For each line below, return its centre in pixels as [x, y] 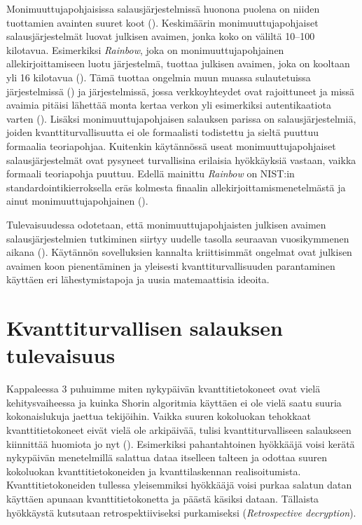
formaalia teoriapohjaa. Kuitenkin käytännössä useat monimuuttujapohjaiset [171, 145]
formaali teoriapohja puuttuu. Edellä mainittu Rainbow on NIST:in [151, 173]
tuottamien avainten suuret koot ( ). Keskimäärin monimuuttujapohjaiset [162, 22]
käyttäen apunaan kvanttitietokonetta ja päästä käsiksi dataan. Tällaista [163, 498]
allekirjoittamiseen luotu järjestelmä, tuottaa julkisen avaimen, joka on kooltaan [178, 63]
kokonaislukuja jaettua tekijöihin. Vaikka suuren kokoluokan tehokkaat [159, 416]
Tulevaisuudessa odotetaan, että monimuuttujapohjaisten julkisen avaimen [166, 224]
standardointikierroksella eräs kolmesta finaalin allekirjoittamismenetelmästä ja [176, 187]
